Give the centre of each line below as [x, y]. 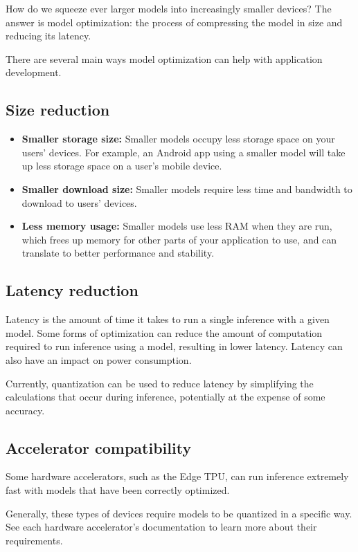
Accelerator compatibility [99, 447]
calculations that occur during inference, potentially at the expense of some [165, 397]
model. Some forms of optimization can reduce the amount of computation [164, 332]
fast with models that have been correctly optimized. [118, 490]
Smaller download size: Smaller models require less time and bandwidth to [187, 188]
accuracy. [25, 410]
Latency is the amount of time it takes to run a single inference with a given [168, 319]
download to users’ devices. [79, 202]
